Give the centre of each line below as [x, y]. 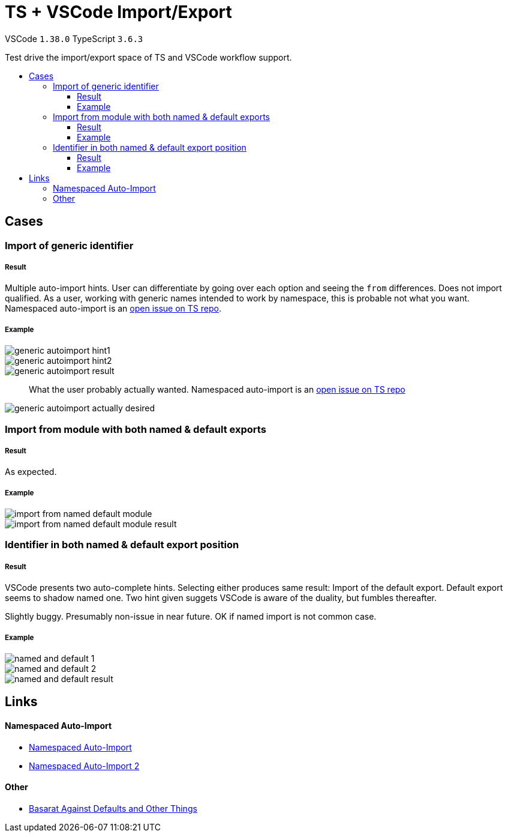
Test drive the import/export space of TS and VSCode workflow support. [148, 57]
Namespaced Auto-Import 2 [84, 766]
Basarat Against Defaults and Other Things [113, 808]
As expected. [31, 472]
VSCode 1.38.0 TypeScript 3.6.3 [74, 38]
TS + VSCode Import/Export [118, 12]
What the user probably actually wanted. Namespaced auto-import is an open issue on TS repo [217, 390]
